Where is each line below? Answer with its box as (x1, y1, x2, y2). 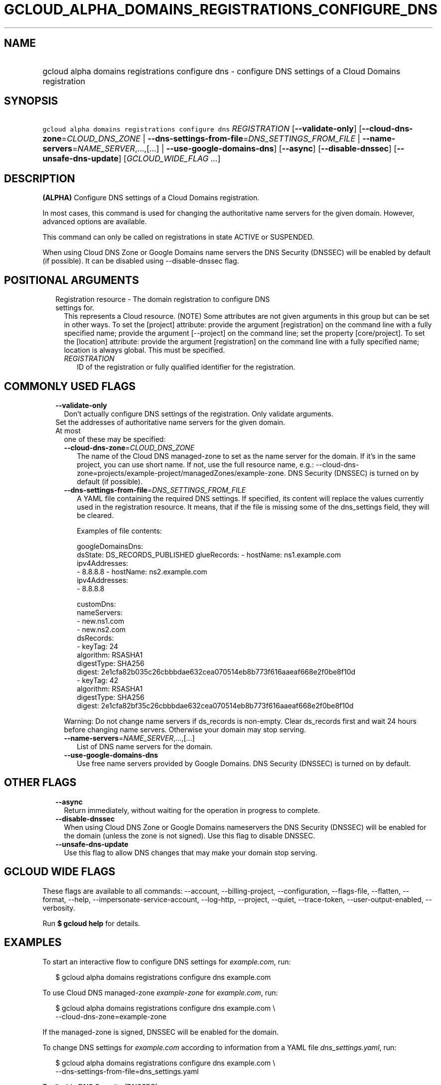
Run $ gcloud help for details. (42, 919, 141, 928)
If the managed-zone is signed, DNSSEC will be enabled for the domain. (42, 1027, 279, 1036)
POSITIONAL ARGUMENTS (4, 273, 139, 286)
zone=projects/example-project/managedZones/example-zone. (77, 468, 286, 477)
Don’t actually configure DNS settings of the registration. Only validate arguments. (64, 409, 333, 418)
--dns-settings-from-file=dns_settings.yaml (55, 1067, 199, 1076)
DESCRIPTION (4, 172, 75, 185)
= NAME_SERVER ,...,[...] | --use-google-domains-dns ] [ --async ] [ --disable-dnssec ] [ (72, 143, 397, 154)
